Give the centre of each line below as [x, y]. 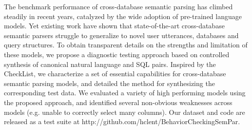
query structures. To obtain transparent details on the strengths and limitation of [126, 45]
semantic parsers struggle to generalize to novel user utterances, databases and [121, 35]
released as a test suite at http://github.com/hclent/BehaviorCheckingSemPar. [122, 121]
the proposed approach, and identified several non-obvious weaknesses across [118, 102]
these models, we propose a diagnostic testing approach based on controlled [117, 54]
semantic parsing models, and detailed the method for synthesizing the [109, 83]
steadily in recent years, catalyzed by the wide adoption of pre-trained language [123, 16]
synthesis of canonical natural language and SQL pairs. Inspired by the [110, 64]
